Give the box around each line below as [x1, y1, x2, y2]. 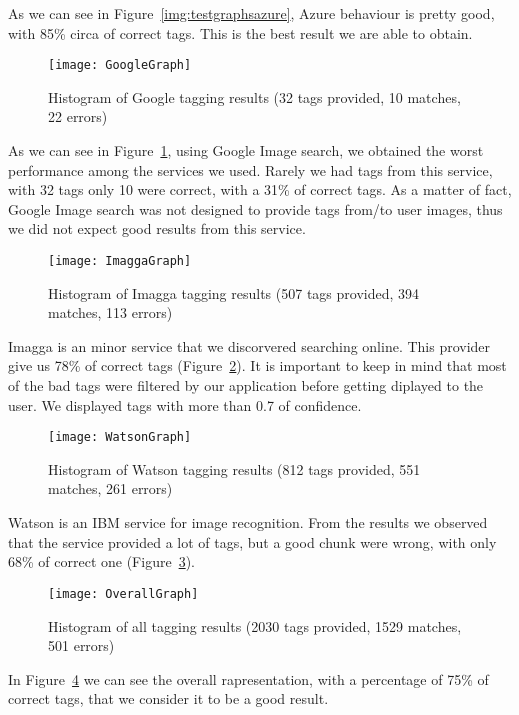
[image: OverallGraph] [48, 586, 199, 601]
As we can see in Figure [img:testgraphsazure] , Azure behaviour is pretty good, [8, 3, 495, 23]
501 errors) [48, 635, 115, 656]
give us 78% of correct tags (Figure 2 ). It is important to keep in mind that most [8, 355, 507, 376]
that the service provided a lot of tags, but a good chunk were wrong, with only [8, 531, 497, 552]
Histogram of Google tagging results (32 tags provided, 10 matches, [48, 86, 461, 107]
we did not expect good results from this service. [8, 218, 306, 239]
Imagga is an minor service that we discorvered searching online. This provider [8, 335, 491, 356]
